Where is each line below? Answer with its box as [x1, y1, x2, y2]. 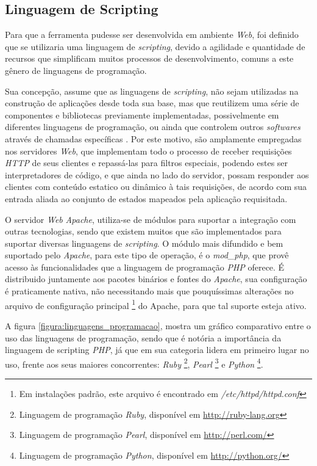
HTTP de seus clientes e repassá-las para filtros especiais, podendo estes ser [5, 156, 288, 169]
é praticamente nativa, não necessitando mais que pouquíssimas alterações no [5, 285, 294, 297]
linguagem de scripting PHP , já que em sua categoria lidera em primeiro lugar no [5, 343, 309, 356]
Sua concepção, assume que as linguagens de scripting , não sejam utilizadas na [5, 84, 299, 97]
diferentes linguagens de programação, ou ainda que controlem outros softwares [5, 120, 301, 133]
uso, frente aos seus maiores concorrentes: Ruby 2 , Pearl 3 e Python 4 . [5, 355, 263, 370]
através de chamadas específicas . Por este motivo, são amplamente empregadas [5, 132, 302, 145]
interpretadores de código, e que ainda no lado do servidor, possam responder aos [5, 168, 309, 181]
